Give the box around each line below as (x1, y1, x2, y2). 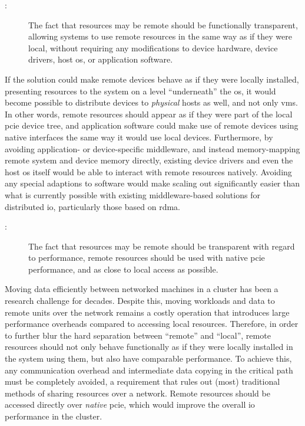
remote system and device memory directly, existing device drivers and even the (5, 154, 293, 166)
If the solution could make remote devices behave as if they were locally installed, (5, 73, 299, 85)
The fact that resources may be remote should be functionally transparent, (28, 18, 298, 31)
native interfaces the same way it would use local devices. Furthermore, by (5, 130, 273, 143)
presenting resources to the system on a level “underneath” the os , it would (5, 84, 276, 97)
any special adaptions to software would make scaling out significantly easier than (5, 177, 300, 189)
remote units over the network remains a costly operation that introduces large (5, 306, 290, 318)
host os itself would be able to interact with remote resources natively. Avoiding (5, 165, 292, 178)
